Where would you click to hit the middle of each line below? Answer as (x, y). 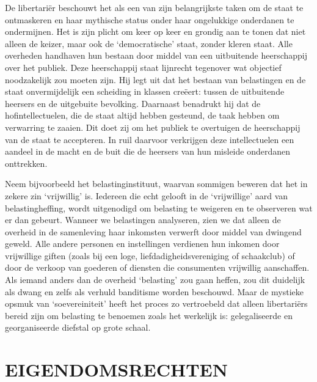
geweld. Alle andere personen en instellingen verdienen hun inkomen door (142, 244)
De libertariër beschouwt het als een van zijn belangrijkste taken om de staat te (154, 7)
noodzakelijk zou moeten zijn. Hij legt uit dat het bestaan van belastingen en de (155, 79)
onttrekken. (26, 163)
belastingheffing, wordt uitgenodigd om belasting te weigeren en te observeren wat (159, 208)
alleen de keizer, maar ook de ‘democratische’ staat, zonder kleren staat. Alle (149, 43)
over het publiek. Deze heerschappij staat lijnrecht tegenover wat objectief (143, 67)
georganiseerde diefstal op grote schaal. (78, 327)
